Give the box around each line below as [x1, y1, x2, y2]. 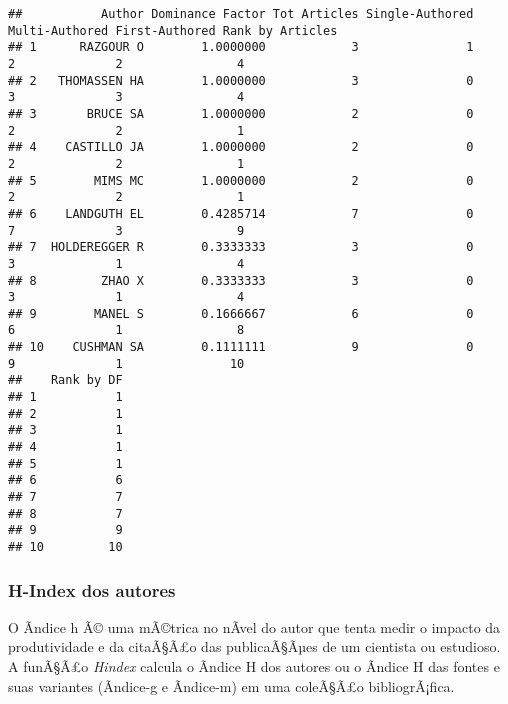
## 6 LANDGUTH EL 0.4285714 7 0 [8, 206, 474, 221]
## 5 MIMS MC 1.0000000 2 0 [8, 173, 474, 188]
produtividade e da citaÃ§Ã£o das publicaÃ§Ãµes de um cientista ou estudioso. [8, 636, 501, 657]
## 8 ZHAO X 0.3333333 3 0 [8, 273, 474, 288]
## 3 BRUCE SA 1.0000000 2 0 [8, 106, 474, 121]
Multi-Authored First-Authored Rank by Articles [8, 23, 338, 38]
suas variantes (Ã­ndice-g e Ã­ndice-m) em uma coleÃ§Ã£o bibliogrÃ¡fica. [8, 675, 455, 696]
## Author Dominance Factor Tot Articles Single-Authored [8, 7, 474, 21]
